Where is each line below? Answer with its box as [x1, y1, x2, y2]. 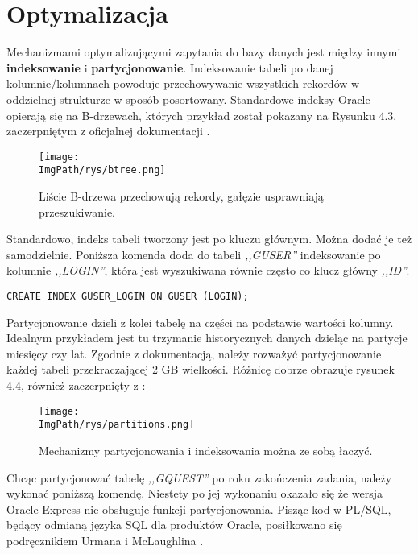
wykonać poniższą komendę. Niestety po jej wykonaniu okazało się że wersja [6, 485, 383, 502]
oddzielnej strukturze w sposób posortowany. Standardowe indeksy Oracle [6, 90, 370, 107]
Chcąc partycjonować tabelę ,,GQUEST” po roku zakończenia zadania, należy [6, 469, 392, 486]
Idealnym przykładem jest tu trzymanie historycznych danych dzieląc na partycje [6, 329, 408, 346]
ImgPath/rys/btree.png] [39, 164, 166, 176]
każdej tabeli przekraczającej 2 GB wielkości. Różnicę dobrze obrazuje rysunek [6, 361, 395, 378]
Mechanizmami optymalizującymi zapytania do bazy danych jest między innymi [6, 43, 401, 60]
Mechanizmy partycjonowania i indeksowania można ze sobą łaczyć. [39, 441, 373, 458]
